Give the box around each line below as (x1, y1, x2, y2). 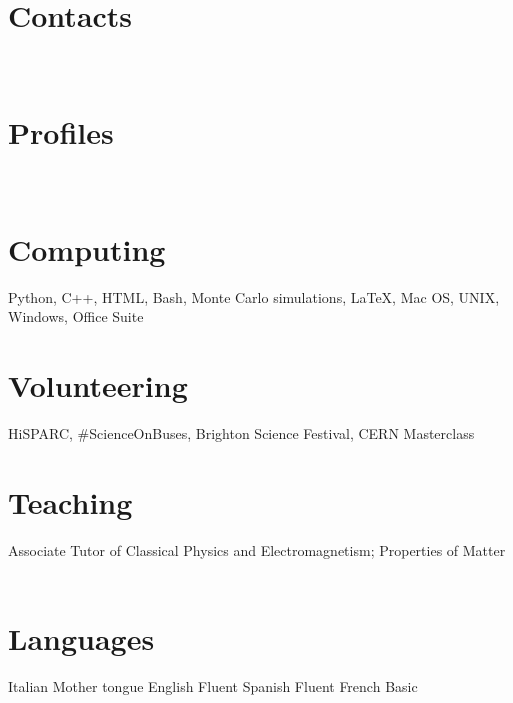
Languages (8, 617, 155, 658)
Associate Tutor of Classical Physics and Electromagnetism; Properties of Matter (8, 539, 506, 560)
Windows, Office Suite (8, 306, 144, 327)
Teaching (8, 481, 133, 522)
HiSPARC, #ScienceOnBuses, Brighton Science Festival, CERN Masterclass (8, 422, 475, 443)
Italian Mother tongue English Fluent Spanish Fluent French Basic (8, 675, 418, 696)
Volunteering (8, 364, 188, 405)
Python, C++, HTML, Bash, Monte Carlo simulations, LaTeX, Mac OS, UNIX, (8, 286, 500, 307)
